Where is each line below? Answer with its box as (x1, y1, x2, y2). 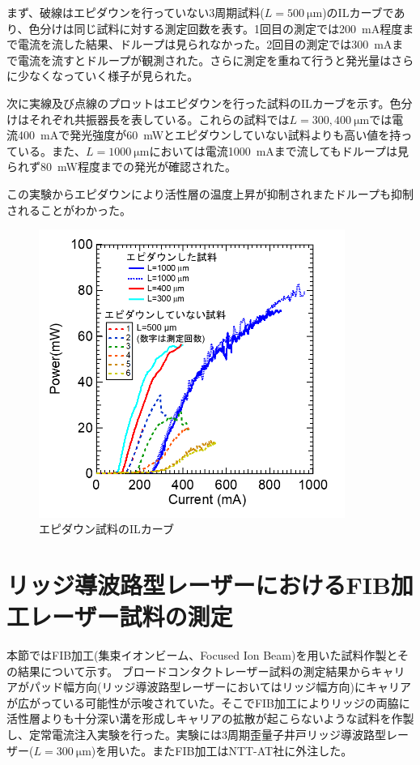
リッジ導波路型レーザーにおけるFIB (6, 567, 391, 600)
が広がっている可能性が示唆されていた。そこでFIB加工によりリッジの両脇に (6, 694, 410, 711)
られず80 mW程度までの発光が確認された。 (6, 158, 236, 175)
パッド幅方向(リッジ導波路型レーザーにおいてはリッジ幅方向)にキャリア (28, 678, 411, 695)
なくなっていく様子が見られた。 (28, 67, 199, 84)
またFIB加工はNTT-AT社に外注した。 (152, 741, 353, 759)
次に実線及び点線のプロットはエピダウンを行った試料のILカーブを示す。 (6, 94, 390, 111)
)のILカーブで (322, 4, 394, 20)
